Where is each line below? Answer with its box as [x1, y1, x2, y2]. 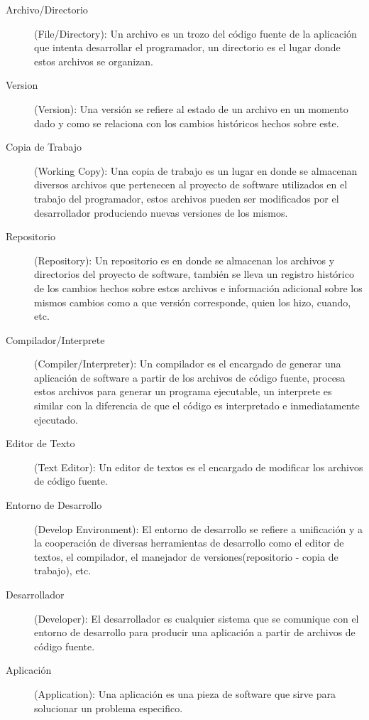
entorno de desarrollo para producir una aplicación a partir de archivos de [34, 625, 356, 640]
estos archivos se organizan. [34, 53, 153, 68]
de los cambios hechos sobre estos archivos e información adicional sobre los [34, 280, 363, 295]
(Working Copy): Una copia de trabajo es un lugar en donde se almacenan [34, 163, 358, 178]
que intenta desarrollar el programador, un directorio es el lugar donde [34, 40, 341, 55]
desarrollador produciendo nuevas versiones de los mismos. [34, 205, 288, 220]
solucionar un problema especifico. [34, 700, 183, 715]
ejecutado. [34, 412, 78, 426]
